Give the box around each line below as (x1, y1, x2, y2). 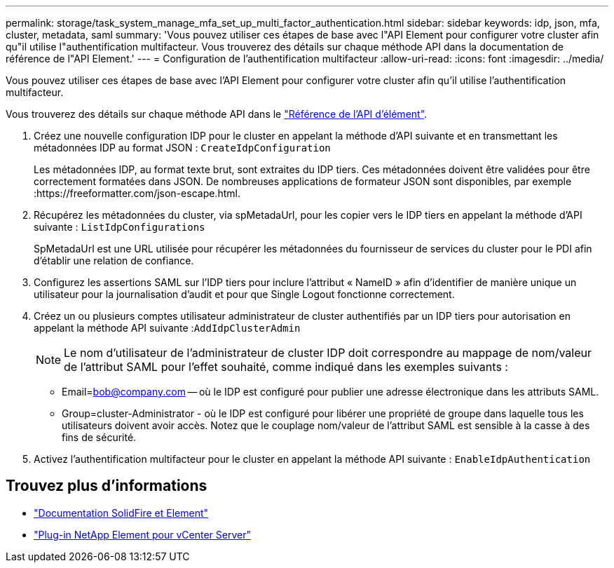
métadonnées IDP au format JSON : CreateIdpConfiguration (34, 142, 331, 154)
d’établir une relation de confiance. (34, 255, 194, 266)
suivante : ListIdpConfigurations (34, 221, 205, 233)
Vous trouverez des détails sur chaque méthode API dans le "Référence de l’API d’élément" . (6, 108, 428, 120)
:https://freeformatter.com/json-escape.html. (34, 187, 240, 199)
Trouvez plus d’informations (6, 477, 207, 495)
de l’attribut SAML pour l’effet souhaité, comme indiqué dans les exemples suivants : (64, 360, 508, 374)
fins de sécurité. (62, 431, 137, 443)
